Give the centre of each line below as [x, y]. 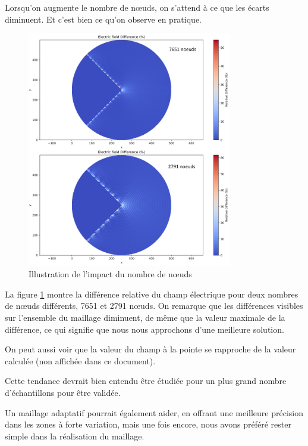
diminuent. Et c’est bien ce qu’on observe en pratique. [103, 19]
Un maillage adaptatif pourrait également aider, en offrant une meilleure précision [154, 412]
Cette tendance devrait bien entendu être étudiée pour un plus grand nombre [146, 381]
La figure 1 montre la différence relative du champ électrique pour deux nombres [152, 294]
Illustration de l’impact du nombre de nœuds [110, 274]
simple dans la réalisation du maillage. [75, 436]
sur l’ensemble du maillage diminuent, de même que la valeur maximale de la [145, 317]
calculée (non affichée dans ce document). [80, 360]
